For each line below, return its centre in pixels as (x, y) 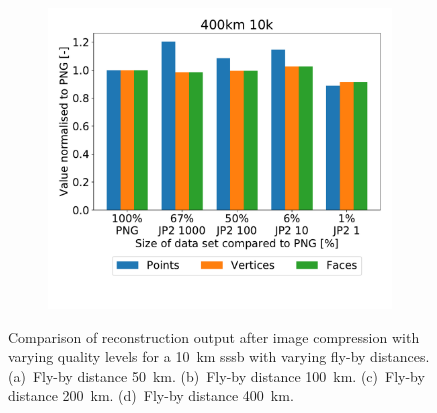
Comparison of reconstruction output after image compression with (214, 336)
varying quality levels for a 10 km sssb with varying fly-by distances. (219, 356)
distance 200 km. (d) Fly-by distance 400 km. (151, 395)
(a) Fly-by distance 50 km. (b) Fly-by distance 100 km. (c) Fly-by (216, 375)
